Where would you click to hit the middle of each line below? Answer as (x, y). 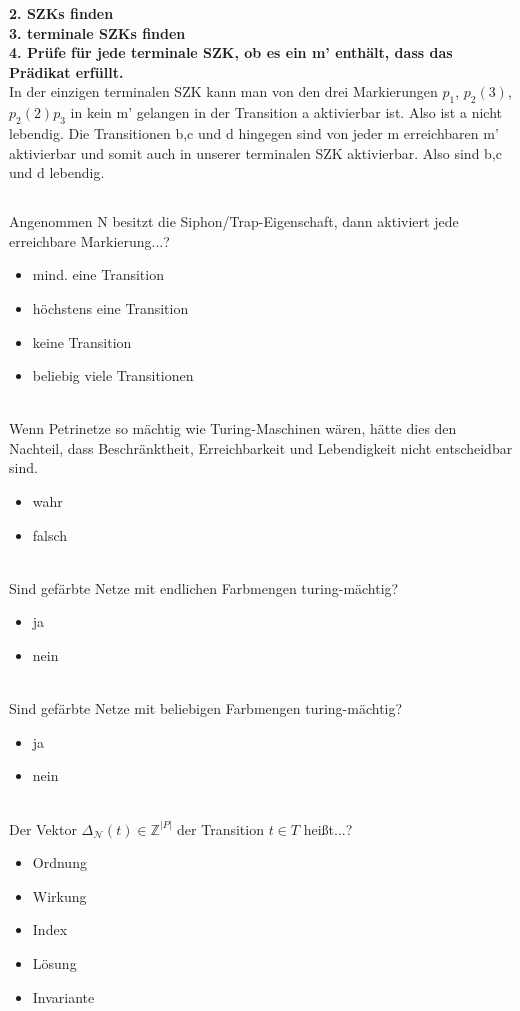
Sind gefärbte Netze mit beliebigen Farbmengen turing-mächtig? (206, 708)
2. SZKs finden (61, 13)
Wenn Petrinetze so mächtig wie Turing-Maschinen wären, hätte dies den (233, 428)
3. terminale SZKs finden (97, 32)
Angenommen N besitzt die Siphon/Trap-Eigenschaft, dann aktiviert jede (234, 221)
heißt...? (328, 828)
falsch (50, 534)
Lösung (54, 962)
